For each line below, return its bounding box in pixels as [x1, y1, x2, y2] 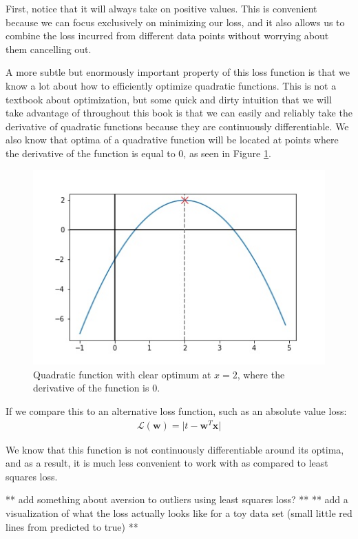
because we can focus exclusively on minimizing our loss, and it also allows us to [6, 14, 345, 29]
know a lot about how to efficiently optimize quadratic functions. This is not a [6, 78, 337, 92]
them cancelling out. [6, 41, 92, 56]
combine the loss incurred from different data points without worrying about [6, 28, 329, 43]
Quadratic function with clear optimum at [33, 367, 211, 381]
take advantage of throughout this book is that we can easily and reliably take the [6, 105, 352, 120]
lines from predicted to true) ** [6, 519, 138, 533]
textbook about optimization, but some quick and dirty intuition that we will [6, 92, 332, 106]
